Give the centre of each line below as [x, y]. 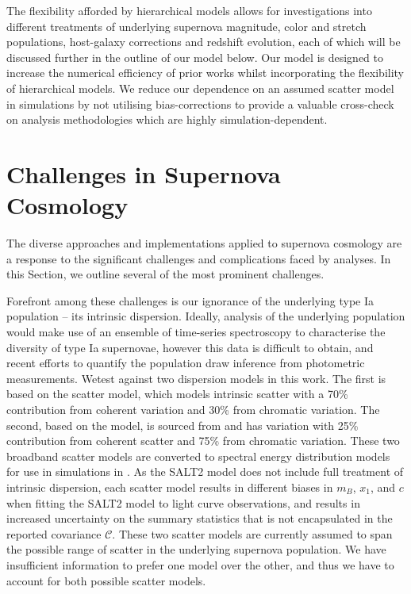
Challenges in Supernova [144, 173]
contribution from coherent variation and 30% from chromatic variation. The [193, 409]
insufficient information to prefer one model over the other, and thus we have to [200, 564]
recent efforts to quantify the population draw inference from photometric [186, 363]
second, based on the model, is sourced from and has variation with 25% [182, 425]
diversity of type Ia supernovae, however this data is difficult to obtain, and [190, 347]
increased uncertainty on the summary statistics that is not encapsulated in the [200, 518]
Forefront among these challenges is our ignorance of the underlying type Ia [190, 300]
